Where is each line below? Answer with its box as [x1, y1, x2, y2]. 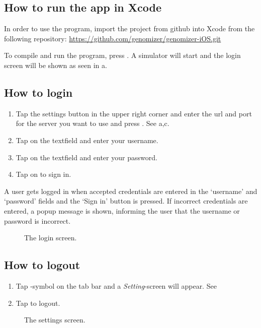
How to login [4, 84, 73, 100]
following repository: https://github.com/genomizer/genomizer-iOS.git [4, 33, 221, 43]
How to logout [4, 257, 80, 273]
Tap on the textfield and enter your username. [16, 135, 158, 145]
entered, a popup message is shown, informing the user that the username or [4, 205, 240, 216]
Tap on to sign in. [16, 169, 71, 179]
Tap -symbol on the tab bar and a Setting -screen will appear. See [16, 280, 217, 291]
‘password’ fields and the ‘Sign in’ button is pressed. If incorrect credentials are [4, 195, 248, 206]
